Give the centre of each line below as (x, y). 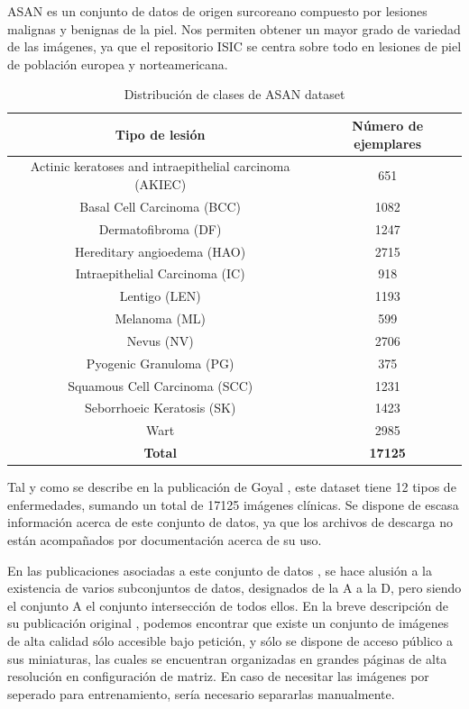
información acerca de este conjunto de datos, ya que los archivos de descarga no (230, 522)
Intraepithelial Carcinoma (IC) (160, 273)
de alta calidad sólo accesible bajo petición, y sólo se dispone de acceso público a (230, 640)
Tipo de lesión (160, 134)
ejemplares (388, 143)
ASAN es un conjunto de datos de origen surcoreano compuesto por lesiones (217, 11)
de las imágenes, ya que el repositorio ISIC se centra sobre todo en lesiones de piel (234, 46)
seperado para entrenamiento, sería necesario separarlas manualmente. (201, 693)
